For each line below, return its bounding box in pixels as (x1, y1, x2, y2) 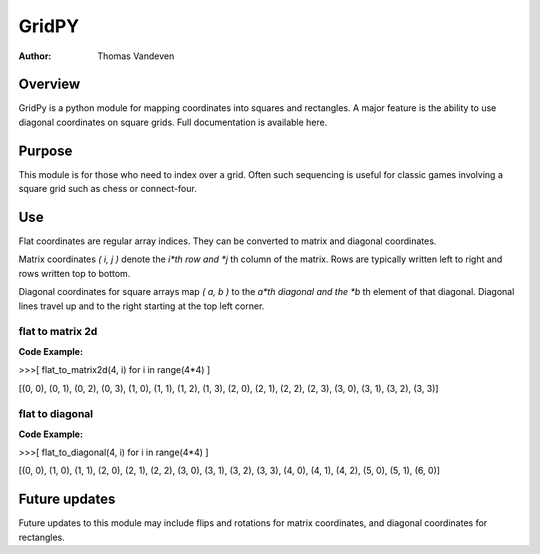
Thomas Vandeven (97, 50, 175, 62)
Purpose (18, 142, 73, 159)
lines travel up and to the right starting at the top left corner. (18, 300, 265, 312)
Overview (18, 76, 81, 93)
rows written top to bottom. (18, 267, 131, 279)
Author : (18, 50, 52, 62)
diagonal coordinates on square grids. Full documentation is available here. (18, 116, 328, 128)
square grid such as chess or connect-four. (18, 183, 197, 195)
